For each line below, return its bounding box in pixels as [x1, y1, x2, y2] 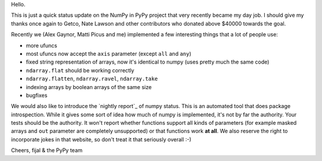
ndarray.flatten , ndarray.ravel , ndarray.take [26, 75, 158, 83]
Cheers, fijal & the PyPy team [11, 147, 83, 154]
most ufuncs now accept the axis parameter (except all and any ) [26, 50, 192, 57]
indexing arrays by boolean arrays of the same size [26, 83, 152, 90]
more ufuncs [26, 42, 58, 49]
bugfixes [26, 91, 48, 99]
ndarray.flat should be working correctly [26, 67, 134, 74]
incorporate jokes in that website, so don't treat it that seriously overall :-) [11, 135, 192, 143]
